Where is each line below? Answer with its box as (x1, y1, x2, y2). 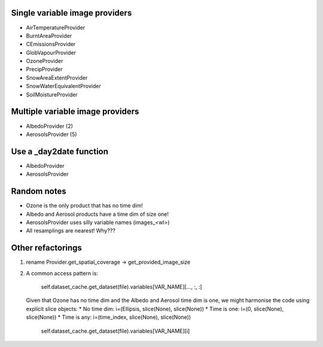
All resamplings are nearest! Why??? (26, 227, 116, 234)
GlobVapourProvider (26, 49, 76, 56)
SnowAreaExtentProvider (26, 74, 88, 81)
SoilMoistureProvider (26, 90, 78, 98)
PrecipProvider (26, 66, 63, 73)
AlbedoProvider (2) (26, 122, 73, 129)
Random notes (11, 186, 66, 197)
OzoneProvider (26, 58, 63, 65)
